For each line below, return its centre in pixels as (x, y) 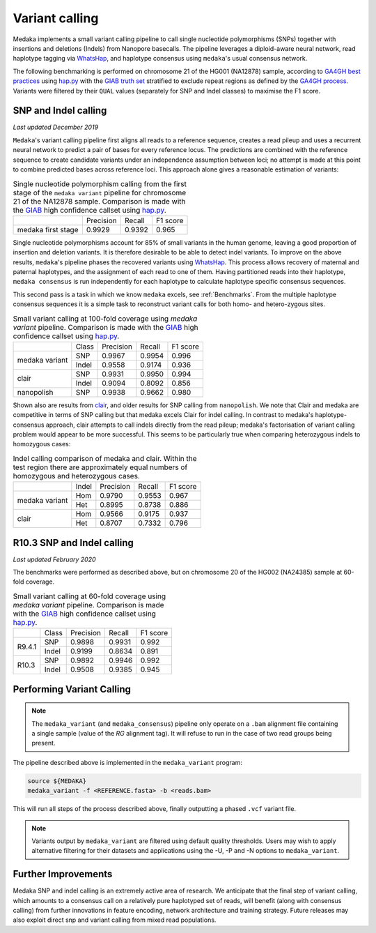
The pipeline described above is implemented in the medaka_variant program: (128, 762)
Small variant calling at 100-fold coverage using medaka (105, 319)
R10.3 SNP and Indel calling (73, 543)
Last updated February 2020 (55, 559)
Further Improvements (63, 874)
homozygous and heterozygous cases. (77, 476)
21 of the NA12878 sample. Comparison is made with (99, 201)
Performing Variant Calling (72, 689)
